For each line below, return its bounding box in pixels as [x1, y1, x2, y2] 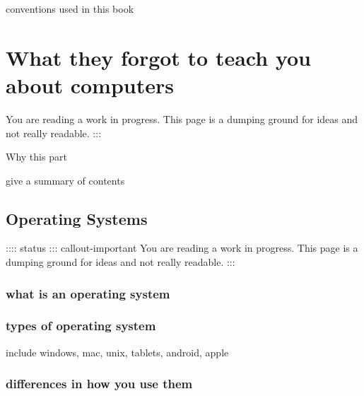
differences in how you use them [6, 375, 193, 392]
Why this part [6, 149, 67, 164]
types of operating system [6, 317, 156, 334]
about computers [6, 70, 174, 99]
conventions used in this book [6, 1, 134, 16]
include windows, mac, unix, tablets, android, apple [6, 344, 229, 359]
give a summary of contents [6, 173, 125, 187]
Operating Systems [6, 207, 148, 229]
